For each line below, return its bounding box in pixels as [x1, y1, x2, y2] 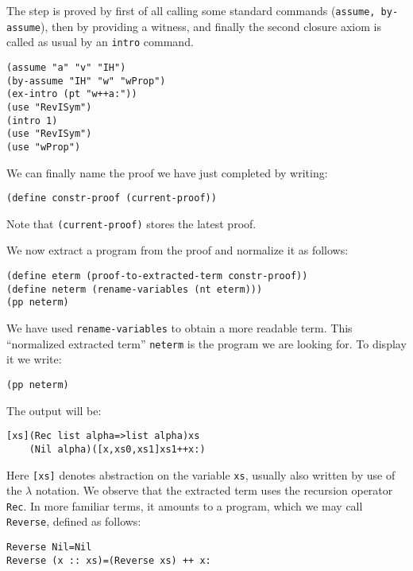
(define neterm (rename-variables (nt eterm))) [6, 283, 263, 295]
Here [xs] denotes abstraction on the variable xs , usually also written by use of [6, 466, 396, 483]
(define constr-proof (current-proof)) [6, 192, 217, 204]
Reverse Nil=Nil [6, 542, 92, 554]
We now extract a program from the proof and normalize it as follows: [6, 242, 349, 258]
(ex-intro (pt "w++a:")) [6, 88, 137, 100]
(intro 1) [6, 115, 58, 126]
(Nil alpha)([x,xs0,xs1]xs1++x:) [29, 443, 206, 455]
